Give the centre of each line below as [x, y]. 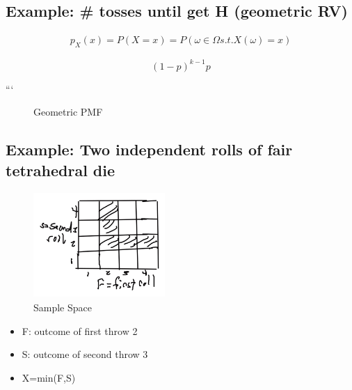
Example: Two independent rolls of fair [149, 149]
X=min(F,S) [49, 377]
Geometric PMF [68, 112]
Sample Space [63, 307]
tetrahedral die [61, 170]
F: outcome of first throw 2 [80, 330]
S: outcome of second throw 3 [85, 354]
